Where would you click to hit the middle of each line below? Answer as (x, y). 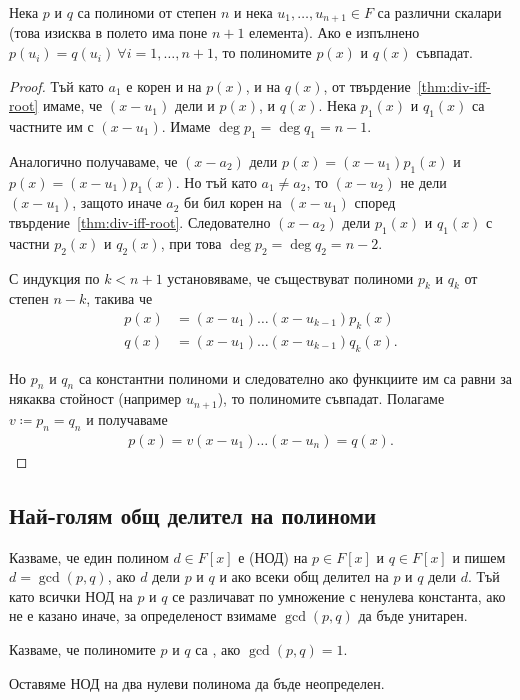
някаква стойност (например (95, 398)
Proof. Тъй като (56, 85)
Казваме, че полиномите (82, 648)
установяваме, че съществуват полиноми (290, 277)
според (375, 202)
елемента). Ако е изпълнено (334, 32)
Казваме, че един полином (89, 556)
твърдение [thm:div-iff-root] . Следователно (140, 222)
